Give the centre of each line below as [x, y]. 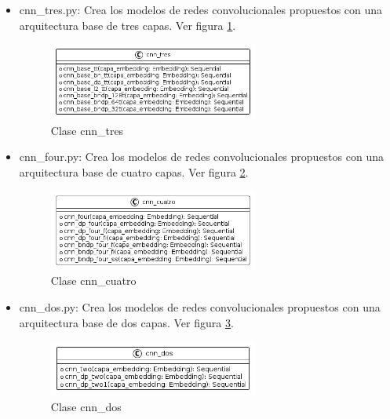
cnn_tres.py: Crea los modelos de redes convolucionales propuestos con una [201, 9]
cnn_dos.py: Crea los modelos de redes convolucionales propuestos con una [200, 306]
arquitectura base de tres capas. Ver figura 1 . [128, 25]
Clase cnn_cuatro [93, 281]
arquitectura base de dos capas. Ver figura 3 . [126, 322]
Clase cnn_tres [87, 130]
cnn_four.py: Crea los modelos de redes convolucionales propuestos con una [201, 157]
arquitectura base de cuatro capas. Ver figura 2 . [134, 171]
